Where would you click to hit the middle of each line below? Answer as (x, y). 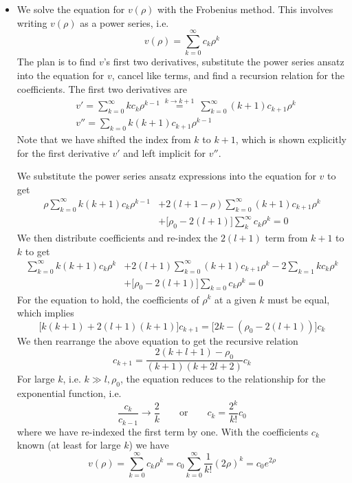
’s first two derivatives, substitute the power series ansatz (224, 62)
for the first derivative (63, 152)
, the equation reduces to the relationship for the (223, 379)
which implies (45, 313)
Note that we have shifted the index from (104, 139)
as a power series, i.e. (124, 22)
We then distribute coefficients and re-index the (117, 238)
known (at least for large (69, 445)
